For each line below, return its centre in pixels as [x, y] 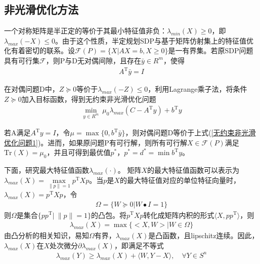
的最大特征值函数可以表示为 [193, 170]
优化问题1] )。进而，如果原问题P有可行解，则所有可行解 [96, 142]
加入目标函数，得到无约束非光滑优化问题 [89, 99]
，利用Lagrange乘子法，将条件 [198, 89]
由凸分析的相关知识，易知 [47, 235]
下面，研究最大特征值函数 [47, 170]
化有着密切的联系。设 [39, 50]
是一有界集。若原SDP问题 [211, 50]
